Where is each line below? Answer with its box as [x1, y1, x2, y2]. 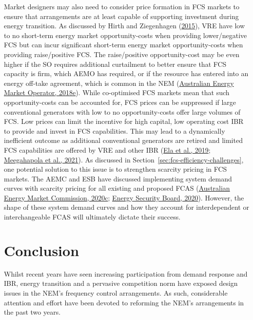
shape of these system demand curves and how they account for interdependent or [4, 202, 249, 212]
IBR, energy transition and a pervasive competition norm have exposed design [4, 278, 238, 288]
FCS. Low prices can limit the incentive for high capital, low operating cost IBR [4, 116, 244, 126]
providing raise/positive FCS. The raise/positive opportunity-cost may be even [4, 49, 239, 59]
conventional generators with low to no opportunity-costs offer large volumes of [4, 106, 241, 117]
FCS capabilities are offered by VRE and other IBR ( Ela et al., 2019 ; [4, 144, 211, 155]
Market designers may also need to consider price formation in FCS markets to [4, 1, 239, 11]
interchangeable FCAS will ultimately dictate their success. [4, 212, 181, 222]
